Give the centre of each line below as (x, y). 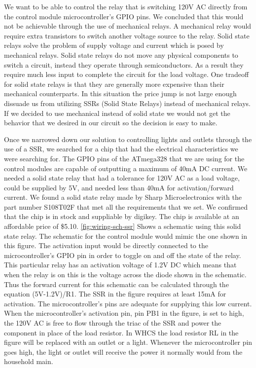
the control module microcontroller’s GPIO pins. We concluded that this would (124, 16)
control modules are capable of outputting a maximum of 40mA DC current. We (126, 168)
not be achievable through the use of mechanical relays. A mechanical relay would (128, 26)
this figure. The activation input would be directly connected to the (106, 245)
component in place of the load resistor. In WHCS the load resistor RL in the (121, 332)
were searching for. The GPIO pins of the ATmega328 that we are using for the (124, 158)
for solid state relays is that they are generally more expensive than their (114, 84)
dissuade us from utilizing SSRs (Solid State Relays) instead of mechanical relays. (127, 103)
